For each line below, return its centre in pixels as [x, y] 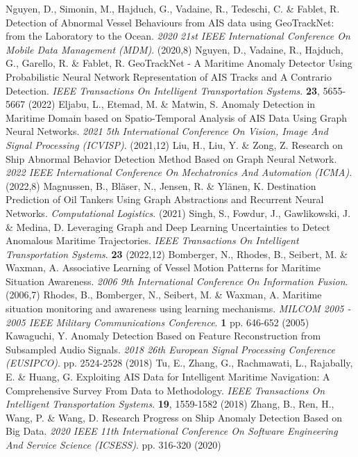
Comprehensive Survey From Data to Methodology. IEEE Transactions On [165, 390]
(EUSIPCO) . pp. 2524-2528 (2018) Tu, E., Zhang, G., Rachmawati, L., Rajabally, [179, 363]
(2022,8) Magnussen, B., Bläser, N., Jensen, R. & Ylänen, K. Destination [161, 185]
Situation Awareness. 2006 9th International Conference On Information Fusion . [177, 281]
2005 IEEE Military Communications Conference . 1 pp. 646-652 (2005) [157, 322]
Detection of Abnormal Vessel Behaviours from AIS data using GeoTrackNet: [170, 22]
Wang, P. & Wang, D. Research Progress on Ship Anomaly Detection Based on [174, 417]
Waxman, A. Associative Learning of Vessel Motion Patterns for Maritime [163, 267]
